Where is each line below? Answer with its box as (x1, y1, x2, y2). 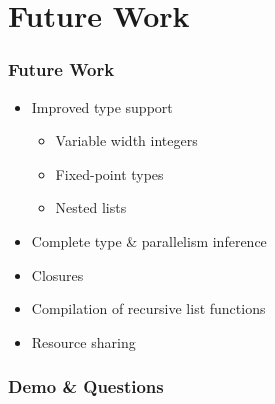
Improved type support (31, 96, 173, 117)
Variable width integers (55, 130, 198, 151)
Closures (31, 264, 84, 285)
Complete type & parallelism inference (31, 230, 267, 251)
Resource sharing (31, 331, 136, 352)
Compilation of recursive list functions (31, 298, 266, 319)
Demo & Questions (8, 374, 164, 399)
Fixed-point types (55, 163, 164, 184)
